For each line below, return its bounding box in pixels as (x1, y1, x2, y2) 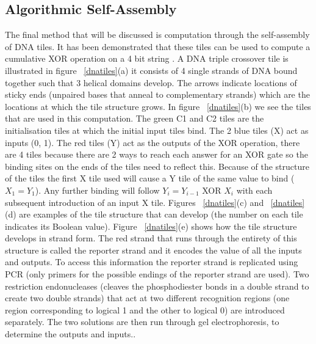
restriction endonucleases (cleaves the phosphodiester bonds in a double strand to (5, 279, 309, 292)
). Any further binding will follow (35, 183, 160, 196)
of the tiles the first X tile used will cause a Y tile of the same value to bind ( (5, 172, 295, 185)
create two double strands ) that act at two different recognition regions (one (5, 291, 290, 304)
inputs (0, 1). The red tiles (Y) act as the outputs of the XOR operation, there (5, 136, 300, 148)
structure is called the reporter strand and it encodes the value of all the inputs (5, 243, 302, 256)
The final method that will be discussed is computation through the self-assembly (5, 28, 310, 41)
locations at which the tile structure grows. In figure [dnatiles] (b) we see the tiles (5, 100, 311, 112)
